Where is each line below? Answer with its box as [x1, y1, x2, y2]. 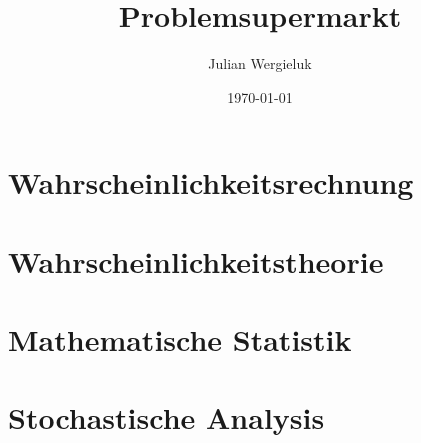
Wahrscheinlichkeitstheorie [8, 240, 384, 281]
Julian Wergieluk [208, 53, 312, 74]
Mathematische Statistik [8, 319, 352, 360]
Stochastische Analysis [8, 397, 325, 438]
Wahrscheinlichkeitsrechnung [8, 162, 414, 203]
